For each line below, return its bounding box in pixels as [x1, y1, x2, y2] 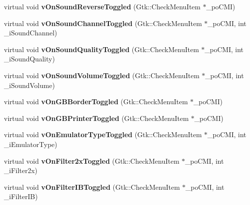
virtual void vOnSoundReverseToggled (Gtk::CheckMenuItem [4, 1, 200, 11]
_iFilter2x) [4, 165, 38, 176]
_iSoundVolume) [4, 80, 55, 90]
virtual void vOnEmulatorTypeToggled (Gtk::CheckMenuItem [4, 129, 202, 140]
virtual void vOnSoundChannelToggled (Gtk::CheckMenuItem [4, 18, 202, 28]
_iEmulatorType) [4, 139, 57, 149]
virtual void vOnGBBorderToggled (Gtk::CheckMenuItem [4, 96, 188, 107]
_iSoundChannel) [4, 28, 57, 38]
